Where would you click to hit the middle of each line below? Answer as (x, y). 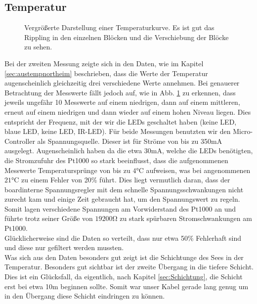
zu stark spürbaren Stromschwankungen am (186, 218)
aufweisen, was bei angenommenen (198, 170)
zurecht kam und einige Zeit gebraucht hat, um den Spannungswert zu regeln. (122, 199)
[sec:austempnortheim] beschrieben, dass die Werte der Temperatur (106, 73)
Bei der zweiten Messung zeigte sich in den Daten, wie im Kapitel (104, 63)
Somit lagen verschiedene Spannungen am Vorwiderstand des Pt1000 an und (120, 208)
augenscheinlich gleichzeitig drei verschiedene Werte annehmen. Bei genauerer (122, 83)
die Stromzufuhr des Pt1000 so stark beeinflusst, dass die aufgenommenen (116, 160)
